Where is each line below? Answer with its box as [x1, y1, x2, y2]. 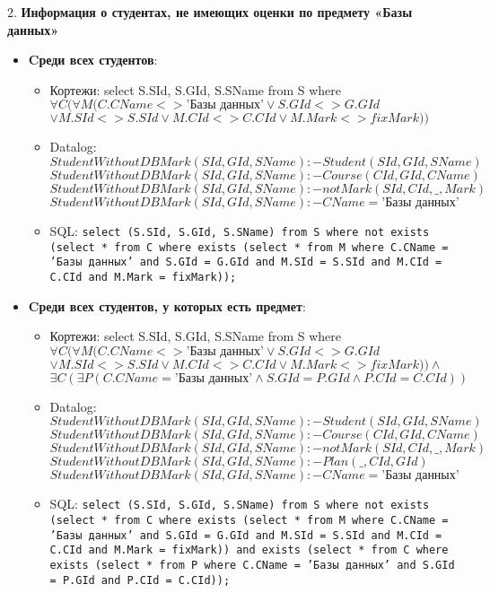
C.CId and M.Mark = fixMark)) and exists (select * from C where [49, 544, 449, 557]
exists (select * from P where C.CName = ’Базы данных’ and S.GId [49, 559, 455, 571]
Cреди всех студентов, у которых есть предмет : [28, 296, 306, 315]
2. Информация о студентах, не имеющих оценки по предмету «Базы [7, 3, 413, 21]
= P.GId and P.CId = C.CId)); [49, 573, 231, 587]
